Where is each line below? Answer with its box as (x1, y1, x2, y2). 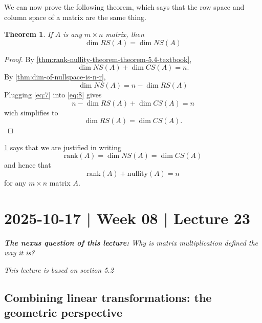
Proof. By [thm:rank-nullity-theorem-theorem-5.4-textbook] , (4, 53, 192, 64)
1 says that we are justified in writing (4, 142, 121, 152)
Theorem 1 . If (4, 29, 53, 39)
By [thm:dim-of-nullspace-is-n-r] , (4, 71, 106, 82)
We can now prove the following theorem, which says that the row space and (4, 2, 245, 12)
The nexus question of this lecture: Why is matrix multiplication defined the (4, 237, 258, 248)
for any (4, 177, 27, 188)
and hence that (4, 159, 51, 170)
